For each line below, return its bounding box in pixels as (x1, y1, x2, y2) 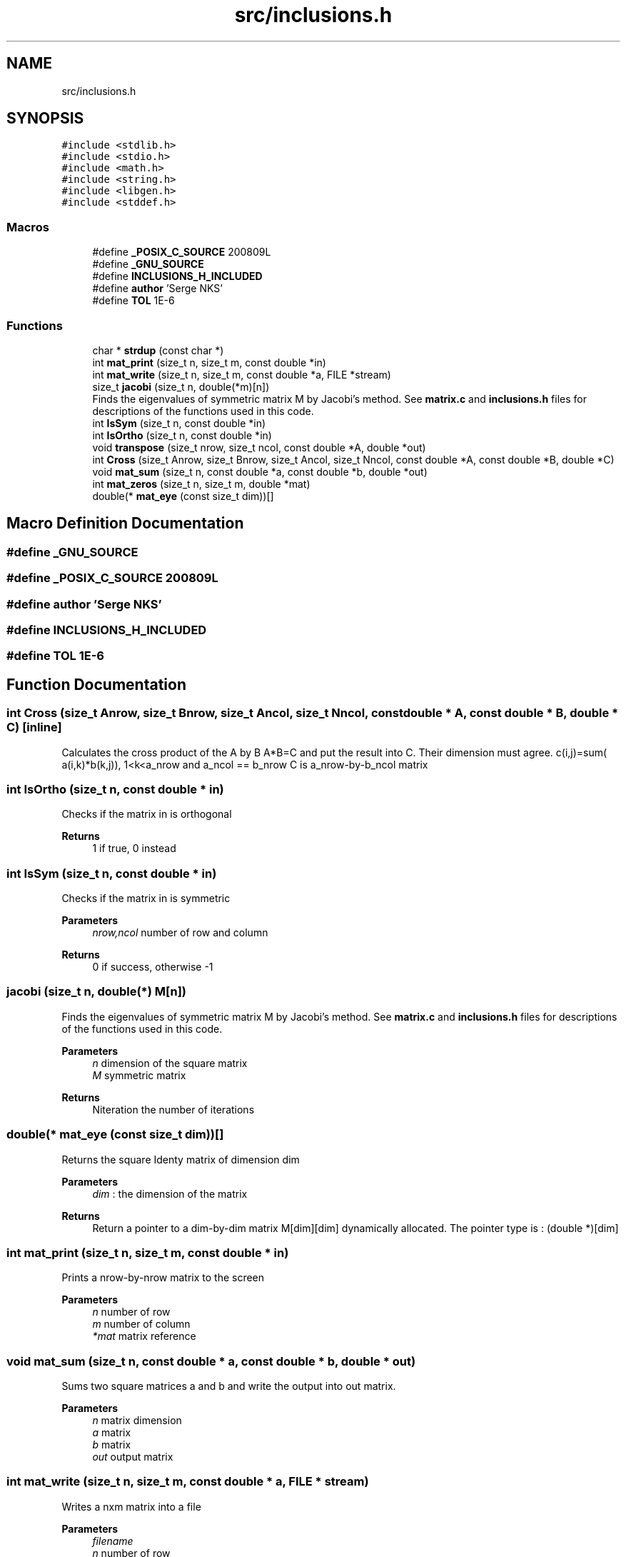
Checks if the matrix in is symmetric (61, 892, 231, 904)
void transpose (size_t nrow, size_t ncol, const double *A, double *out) (92, 441, 426, 454)
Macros (6, 219, 49, 234)
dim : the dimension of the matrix (92, 1187, 248, 1200)
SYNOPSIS (6, 109, 84, 128)
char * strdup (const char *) (92, 344, 224, 356)
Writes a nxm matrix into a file (61, 1500, 201, 1513)
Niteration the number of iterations (92, 1103, 255, 1116)
